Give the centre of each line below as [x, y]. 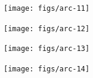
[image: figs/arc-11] [47, 8]
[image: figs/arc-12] [47, 28]
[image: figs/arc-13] [47, 49]
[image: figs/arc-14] [47, 69]
